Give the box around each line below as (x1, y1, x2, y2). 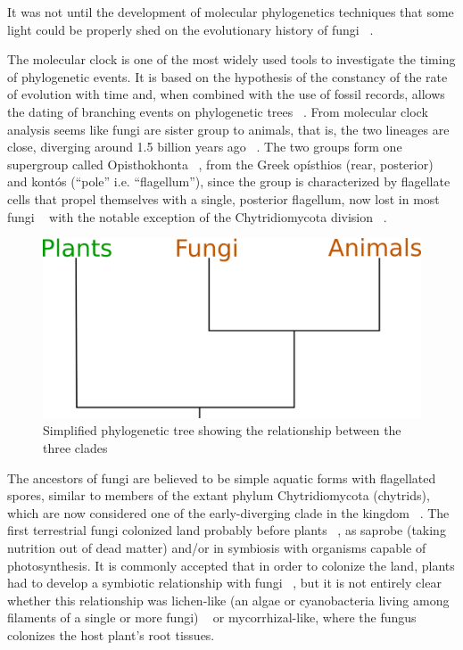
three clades (43, 438, 108, 457)
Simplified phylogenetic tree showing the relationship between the (43, 421, 401, 440)
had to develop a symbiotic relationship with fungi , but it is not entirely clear (7, 573, 442, 592)
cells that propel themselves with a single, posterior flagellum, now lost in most (7, 189, 440, 208)
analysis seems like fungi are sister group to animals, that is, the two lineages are (7, 119, 450, 138)
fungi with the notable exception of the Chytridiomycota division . (7, 207, 387, 226)
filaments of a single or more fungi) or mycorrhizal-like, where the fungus (7, 608, 417, 627)
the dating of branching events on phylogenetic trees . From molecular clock (7, 102, 428, 120)
